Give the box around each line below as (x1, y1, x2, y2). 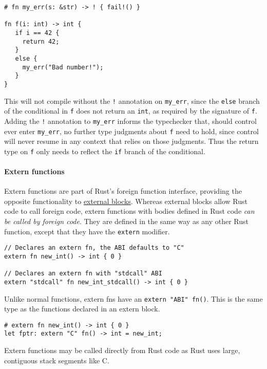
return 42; (22, 38, 60, 45)
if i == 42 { (15, 29, 60, 36)
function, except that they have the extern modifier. (4, 226, 170, 236)
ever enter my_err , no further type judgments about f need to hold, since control (4, 125, 259, 136)
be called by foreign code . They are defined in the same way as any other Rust (4, 216, 249, 227)
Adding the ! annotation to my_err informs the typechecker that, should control (4, 115, 257, 126)
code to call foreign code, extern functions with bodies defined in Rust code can (4, 206, 255, 216)
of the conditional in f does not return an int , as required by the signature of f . (4, 105, 257, 116)
